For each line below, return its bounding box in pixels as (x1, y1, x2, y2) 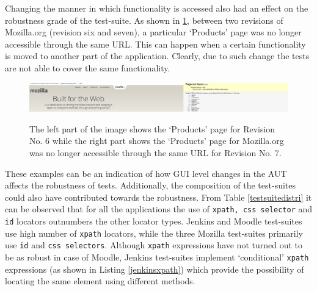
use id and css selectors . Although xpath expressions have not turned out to (5, 239, 303, 251)
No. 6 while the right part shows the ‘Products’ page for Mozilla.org (29, 134, 284, 147)
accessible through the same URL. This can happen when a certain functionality (5, 37, 306, 50)
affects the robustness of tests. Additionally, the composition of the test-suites (5, 179, 296, 192)
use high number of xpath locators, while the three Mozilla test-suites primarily (5, 226, 303, 239)
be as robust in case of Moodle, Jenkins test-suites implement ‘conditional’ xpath (5, 250, 309, 263)
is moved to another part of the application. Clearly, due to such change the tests (5, 49, 310, 62)
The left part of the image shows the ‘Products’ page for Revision (29, 122, 275, 135)
